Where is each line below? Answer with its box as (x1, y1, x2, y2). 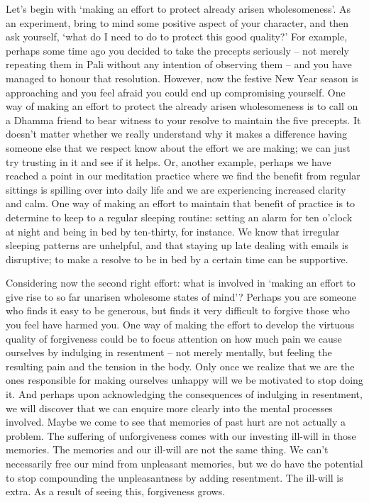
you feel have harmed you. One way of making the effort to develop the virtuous (6, 317, 355, 332)
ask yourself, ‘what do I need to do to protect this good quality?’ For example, (6, 29, 348, 44)
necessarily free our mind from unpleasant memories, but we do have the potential (6, 456, 363, 470)
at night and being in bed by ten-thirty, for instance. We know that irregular (6, 223, 340, 238)
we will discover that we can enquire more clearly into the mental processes (6, 400, 333, 415)
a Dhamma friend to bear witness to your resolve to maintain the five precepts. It (6, 112, 361, 127)
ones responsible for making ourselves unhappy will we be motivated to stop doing (6, 372, 363, 387)
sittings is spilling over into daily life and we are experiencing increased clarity (6, 182, 346, 197)
